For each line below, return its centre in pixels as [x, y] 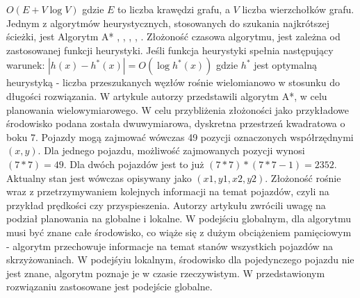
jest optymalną [285, 65]
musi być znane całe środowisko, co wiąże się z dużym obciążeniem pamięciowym [179, 232]
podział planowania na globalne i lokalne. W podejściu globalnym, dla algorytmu [179, 218]
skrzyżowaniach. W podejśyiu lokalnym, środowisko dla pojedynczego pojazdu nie [180, 259]
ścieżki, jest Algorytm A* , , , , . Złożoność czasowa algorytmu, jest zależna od [173, 36]
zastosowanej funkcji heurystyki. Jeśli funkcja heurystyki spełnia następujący [170, 50]
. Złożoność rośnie [303, 177]
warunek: [26, 65]
